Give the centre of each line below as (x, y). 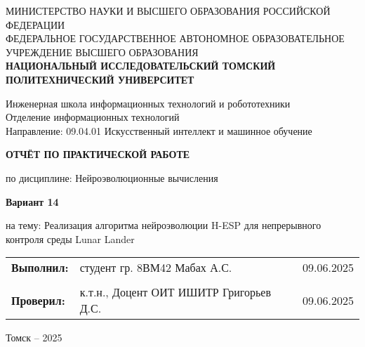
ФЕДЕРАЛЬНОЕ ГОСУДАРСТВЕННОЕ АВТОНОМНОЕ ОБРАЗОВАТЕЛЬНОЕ (175, 38)
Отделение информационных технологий (93, 117)
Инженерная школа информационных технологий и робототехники (148, 103)
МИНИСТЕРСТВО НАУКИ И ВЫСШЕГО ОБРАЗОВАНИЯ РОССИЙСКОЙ (168, 11)
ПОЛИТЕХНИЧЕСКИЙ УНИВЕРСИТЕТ (100, 79)
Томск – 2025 (34, 338)
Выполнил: (40, 268)
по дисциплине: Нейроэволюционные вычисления (112, 177)
